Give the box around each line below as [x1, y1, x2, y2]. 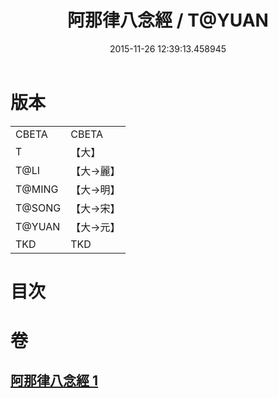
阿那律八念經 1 [10, 372, 99, 390]
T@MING [15, 182, 59, 196]
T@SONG [15, 201, 62, 215]
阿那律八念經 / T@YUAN [67, 9, 269, 32]
